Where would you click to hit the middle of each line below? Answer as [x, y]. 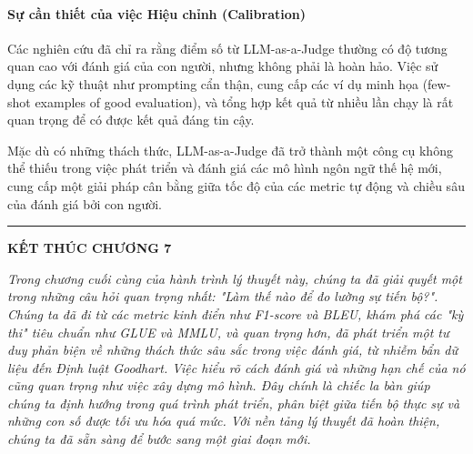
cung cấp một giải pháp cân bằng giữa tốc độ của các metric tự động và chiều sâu [236, 185]
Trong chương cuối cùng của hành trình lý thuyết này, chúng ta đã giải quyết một [235, 278]
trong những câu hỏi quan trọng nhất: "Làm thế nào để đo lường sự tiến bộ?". [223, 296]
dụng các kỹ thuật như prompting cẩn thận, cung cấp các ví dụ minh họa [213, 83]
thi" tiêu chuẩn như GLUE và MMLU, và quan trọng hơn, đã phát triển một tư [228, 332]
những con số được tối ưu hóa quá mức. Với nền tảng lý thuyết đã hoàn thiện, [224, 421]
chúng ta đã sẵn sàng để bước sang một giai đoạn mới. [159, 439]
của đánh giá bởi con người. [85, 203]
